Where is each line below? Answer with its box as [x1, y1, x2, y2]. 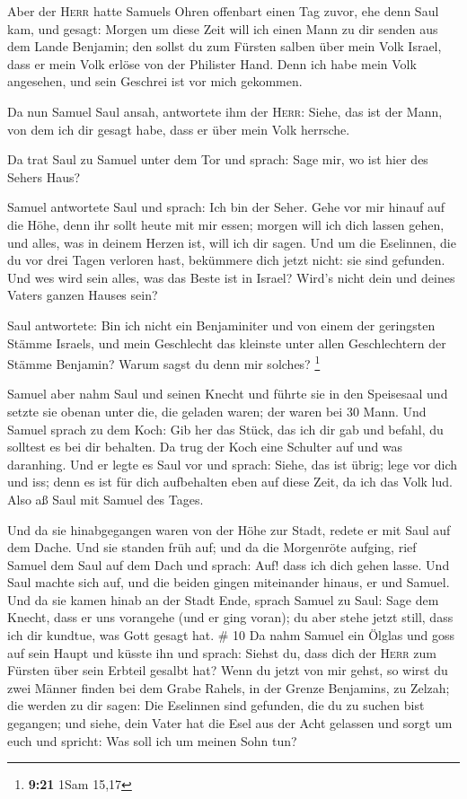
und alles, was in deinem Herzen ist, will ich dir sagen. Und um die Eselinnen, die [7, 233, 456, 251]
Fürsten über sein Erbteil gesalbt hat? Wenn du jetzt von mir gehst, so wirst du [7, 661, 448, 680]
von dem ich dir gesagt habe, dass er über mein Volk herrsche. [7, 119, 350, 138]
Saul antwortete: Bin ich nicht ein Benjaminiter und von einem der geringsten [7, 315, 436, 334]
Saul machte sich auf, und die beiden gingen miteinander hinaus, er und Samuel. [7, 573, 450, 592]
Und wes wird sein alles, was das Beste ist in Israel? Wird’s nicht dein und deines [7, 268, 455, 286]
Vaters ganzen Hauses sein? [7, 285, 158, 304]
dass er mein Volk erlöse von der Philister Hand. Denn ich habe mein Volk [7, 54, 417, 73]
